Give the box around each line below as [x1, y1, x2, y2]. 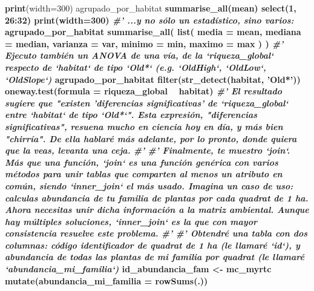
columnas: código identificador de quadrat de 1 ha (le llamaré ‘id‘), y [5, 238, 300, 251]
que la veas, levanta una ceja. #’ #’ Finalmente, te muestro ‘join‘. [5, 144, 290, 157]
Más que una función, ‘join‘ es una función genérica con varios [5, 155, 278, 168]
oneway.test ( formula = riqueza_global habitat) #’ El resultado [5, 85, 283, 97]
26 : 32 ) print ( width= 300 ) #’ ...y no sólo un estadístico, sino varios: [5, 13, 294, 26]
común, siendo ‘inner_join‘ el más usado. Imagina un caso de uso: [5, 179, 293, 192]
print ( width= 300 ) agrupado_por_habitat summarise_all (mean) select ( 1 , [5, 2, 296, 14]
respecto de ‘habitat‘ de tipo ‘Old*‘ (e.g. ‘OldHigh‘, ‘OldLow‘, [5, 60, 266, 73]
